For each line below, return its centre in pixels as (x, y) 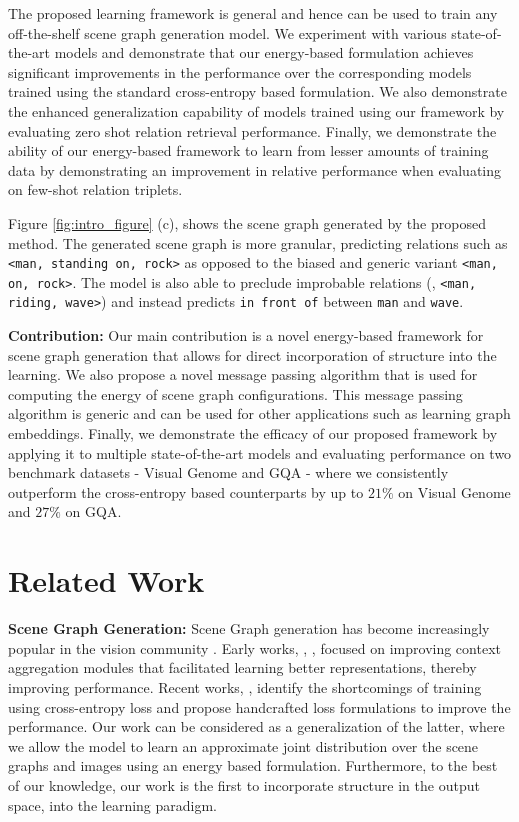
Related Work (106, 580)
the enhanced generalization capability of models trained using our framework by (256, 110)
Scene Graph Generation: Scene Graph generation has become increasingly (249, 628)
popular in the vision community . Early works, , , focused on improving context (254, 647)
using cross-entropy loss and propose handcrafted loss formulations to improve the (259, 706)
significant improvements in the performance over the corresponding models (240, 71)
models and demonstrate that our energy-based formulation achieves (264, 52)
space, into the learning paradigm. (113, 804)
